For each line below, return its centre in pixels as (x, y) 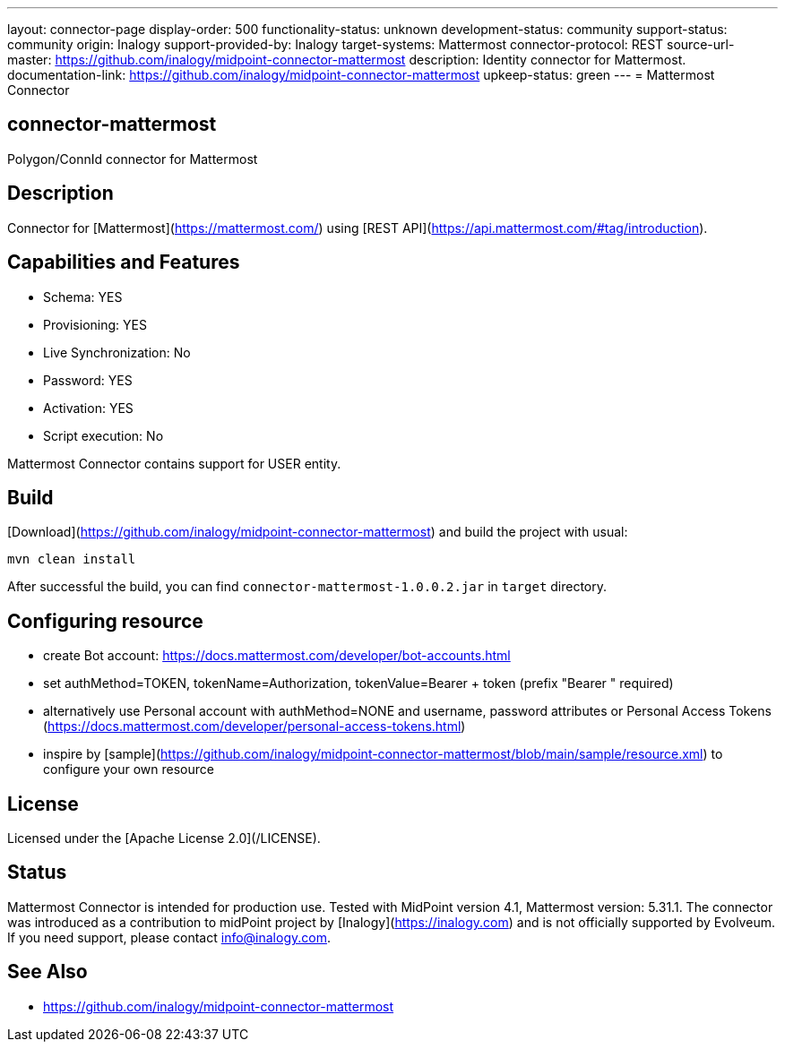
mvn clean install (72, 559)
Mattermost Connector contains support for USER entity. (174, 463)
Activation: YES (88, 408)
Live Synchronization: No (117, 352)
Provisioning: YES (95, 324)
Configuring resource (105, 621)
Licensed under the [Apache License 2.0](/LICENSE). (164, 838)
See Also (47, 972)
